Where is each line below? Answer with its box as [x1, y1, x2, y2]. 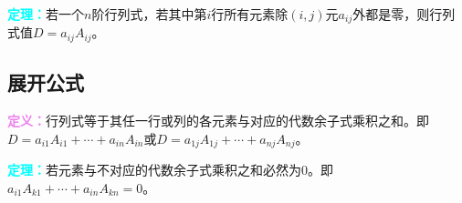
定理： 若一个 [7, 5, 84, 23]
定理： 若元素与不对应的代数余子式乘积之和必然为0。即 [7, 160, 333, 179]
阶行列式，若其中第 [91, 5, 207, 23]
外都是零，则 [352, 5, 430, 23]
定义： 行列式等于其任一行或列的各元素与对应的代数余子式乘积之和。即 [7, 111, 429, 130]
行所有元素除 [211, 5, 289, 23]
